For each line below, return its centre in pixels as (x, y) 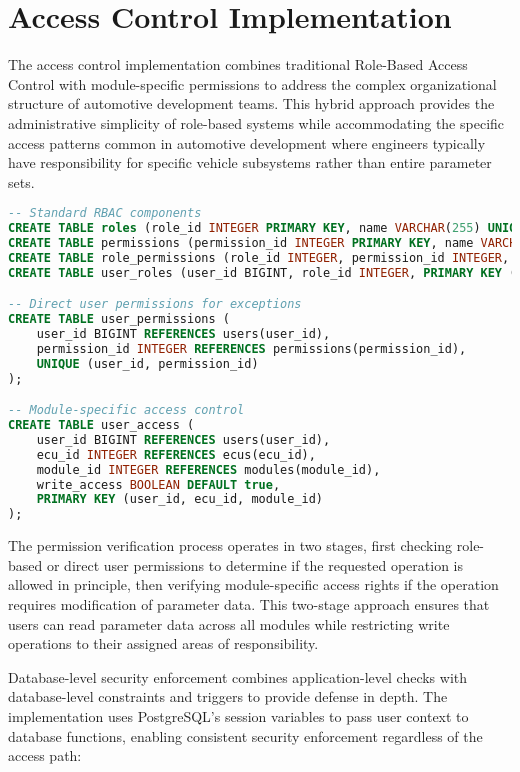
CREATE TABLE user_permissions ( (119, 319)
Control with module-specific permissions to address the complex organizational (252, 83)
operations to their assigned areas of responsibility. (163, 643)
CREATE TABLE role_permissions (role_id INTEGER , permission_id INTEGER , (259, 257)
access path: (45, 755)
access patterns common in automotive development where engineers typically (247, 142)
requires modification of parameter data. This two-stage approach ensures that (249, 604)
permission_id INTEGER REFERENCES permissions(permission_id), (251, 348)
